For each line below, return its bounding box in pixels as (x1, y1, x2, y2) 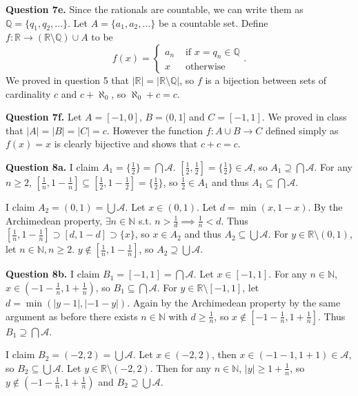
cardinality (6, 86, 51, 101)
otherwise (185, 62, 226, 72)
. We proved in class (261, 110, 347, 124)
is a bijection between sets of (205, 72, 327, 87)
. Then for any (150, 360, 211, 375)
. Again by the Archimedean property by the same (127, 295, 341, 309)
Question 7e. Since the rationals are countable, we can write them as (6, 2, 304, 16)
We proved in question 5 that (6, 72, 130, 87)
